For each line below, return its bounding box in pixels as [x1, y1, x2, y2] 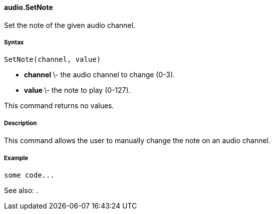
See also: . [4, 186, 38, 195]
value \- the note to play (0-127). [24, 86, 131, 95]
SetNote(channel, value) [4, 55, 101, 64]
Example [4, 154, 28, 162]
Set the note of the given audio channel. [4, 20, 135, 29]
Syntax [4, 39, 24, 46]
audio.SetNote [4, 3, 53, 11]
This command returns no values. [4, 101, 114, 110]
